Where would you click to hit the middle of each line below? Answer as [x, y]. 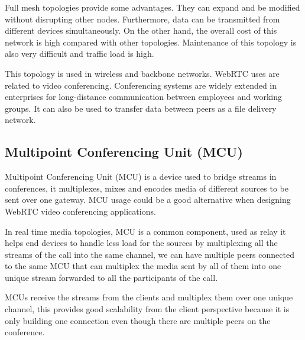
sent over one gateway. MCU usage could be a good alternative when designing [148, 200]
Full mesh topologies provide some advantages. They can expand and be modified [152, 7]
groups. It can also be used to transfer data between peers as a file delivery [141, 108]
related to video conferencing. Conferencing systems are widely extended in [141, 85]
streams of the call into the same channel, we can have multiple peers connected [150, 254]
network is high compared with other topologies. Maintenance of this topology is [151, 42]
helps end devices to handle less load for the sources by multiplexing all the [141, 243]
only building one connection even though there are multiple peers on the [138, 320]
